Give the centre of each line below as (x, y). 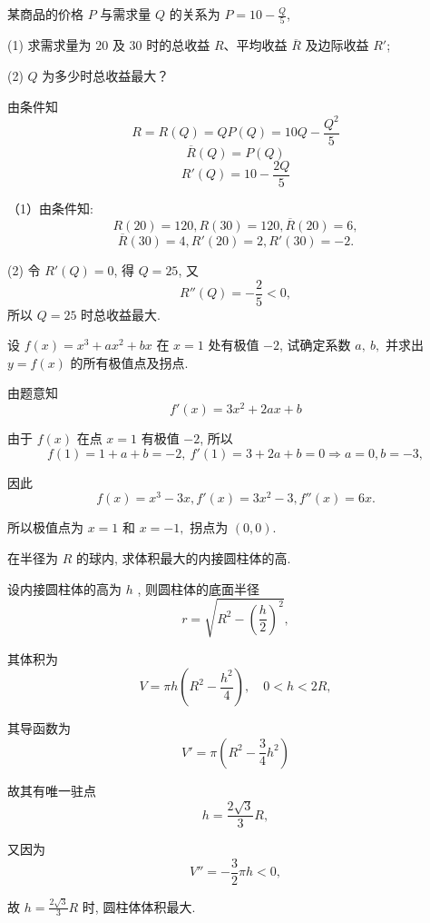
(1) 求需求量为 (49, 45)
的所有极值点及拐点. (129, 362)
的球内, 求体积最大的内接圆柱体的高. (183, 557)
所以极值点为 (45, 527)
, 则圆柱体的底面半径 (198, 588)
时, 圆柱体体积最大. (139, 906)
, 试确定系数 (315, 345)
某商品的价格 (45, 14)
